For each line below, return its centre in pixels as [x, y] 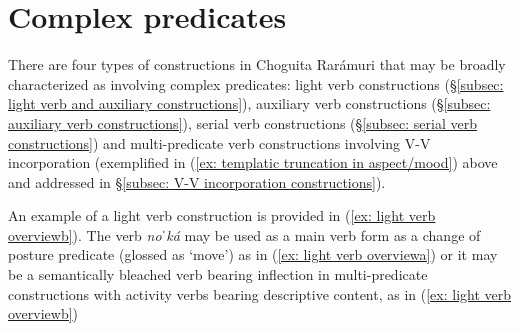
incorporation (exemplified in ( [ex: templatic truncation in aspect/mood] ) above [253, 162]
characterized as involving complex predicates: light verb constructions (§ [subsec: [256, 83]
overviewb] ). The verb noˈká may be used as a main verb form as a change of [244, 234]
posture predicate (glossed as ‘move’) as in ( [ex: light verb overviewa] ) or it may [253, 254]
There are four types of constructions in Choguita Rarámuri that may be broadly [257, 64]
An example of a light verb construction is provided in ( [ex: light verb [222, 215]
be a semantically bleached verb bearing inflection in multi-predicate [218, 274]
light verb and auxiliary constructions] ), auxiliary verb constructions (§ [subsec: [249, 103]
